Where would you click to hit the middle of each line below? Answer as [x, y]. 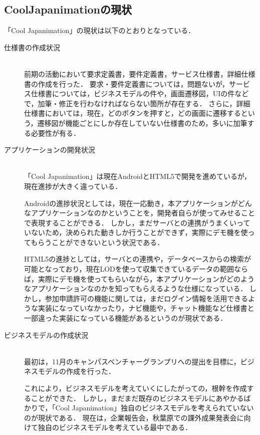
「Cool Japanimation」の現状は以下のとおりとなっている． [100, 30]
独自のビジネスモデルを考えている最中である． [115, 427]
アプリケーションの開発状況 [50, 150]
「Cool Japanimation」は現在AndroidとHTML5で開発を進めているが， [138, 176]
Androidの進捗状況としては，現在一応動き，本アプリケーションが [131, 203]
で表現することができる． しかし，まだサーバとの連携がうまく [127, 222]
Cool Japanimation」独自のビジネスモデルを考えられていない [155, 408]
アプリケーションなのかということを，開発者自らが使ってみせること [143, 213]
